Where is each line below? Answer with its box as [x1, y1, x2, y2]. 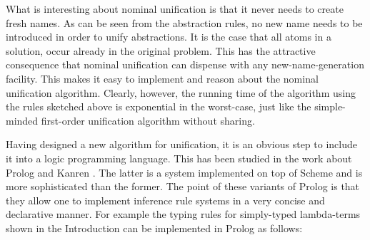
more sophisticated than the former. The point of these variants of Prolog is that [6, 179, 360, 194]
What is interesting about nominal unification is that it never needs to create [6, 1, 344, 16]
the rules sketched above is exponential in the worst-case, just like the [6, 99, 311, 114]
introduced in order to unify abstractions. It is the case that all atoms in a [6, 29, 331, 44]
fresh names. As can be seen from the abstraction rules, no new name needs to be [6, 15, 363, 30]
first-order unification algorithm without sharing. [41, 113, 255, 127]
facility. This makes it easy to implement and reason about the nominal [6, 71, 319, 85]
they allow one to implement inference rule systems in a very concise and [6, 192, 325, 207]
